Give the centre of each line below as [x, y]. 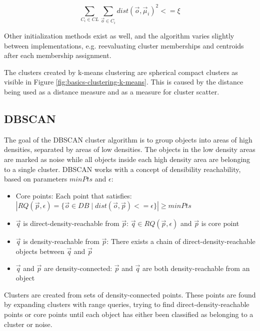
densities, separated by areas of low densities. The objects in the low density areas [130, 149]
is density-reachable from [61, 241]
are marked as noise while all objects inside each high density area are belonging [127, 159]
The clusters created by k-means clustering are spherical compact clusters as [121, 72]
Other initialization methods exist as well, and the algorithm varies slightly [119, 36]
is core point [220, 223]
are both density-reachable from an [196, 268]
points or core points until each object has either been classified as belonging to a [129, 314]
